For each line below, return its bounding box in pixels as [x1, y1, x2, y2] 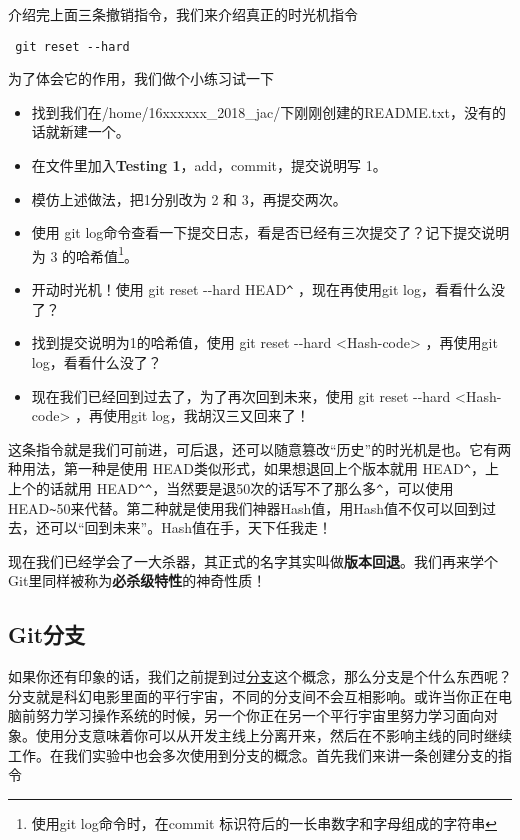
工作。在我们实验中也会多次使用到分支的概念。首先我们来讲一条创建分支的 [8, 744, 498, 765]
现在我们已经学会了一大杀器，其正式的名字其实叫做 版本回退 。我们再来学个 [8, 550, 498, 571]
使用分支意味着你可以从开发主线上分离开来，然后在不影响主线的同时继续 [35, 725, 512, 746]
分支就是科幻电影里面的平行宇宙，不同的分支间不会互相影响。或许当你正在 [8, 685, 498, 706]
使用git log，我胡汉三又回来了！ [102, 405, 310, 426]
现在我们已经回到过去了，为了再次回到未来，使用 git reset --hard [31, 385, 451, 406]
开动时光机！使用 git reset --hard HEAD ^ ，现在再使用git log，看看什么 [31, 279, 492, 300]
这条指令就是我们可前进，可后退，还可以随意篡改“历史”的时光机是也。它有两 [8, 438, 512, 459]
